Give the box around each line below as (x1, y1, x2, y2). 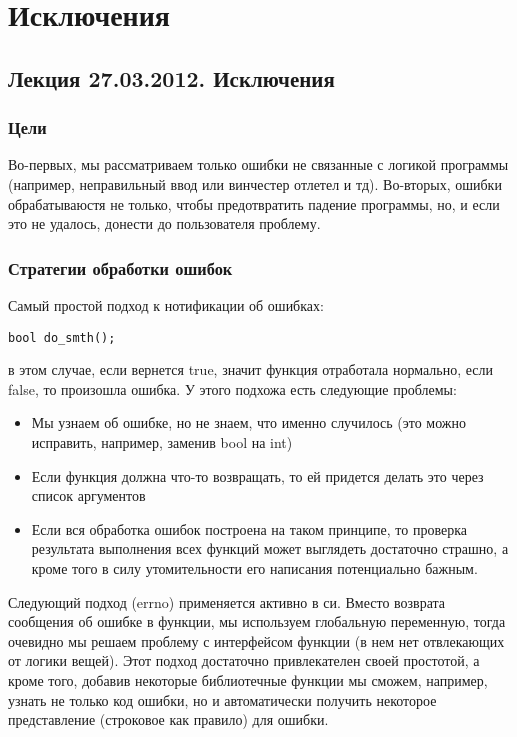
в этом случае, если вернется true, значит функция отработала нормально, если (8, 359, 494, 380)
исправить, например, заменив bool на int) (31, 432, 293, 452)
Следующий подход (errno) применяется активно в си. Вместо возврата (8, 591, 446, 612)
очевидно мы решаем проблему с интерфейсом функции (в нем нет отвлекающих (8, 630, 505, 651)
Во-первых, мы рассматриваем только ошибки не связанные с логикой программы (8, 154, 509, 175)
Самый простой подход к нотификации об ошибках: (8, 294, 324, 315)
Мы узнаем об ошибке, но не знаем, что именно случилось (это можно (31, 412, 466, 433)
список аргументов (31, 485, 146, 506)
